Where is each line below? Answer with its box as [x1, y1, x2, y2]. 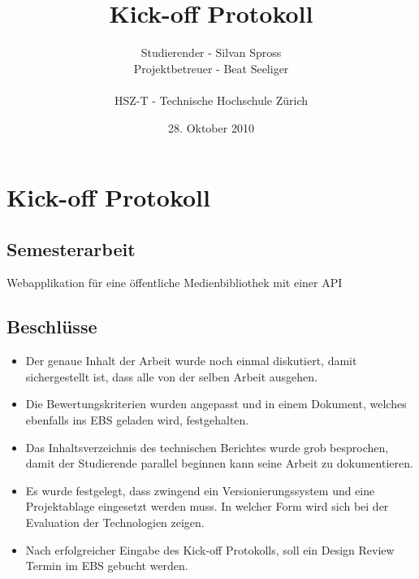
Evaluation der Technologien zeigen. [25, 514, 205, 531]
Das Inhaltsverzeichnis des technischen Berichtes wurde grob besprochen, [25, 438, 389, 455]
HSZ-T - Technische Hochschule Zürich [114, 91, 309, 108]
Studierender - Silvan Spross [140, 44, 282, 61]
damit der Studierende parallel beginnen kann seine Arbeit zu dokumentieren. [25, 455, 413, 472]
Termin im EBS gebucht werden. [25, 557, 188, 574]
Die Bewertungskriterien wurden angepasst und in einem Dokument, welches [25, 395, 407, 412]
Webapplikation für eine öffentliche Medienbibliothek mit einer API [6, 274, 343, 291]
